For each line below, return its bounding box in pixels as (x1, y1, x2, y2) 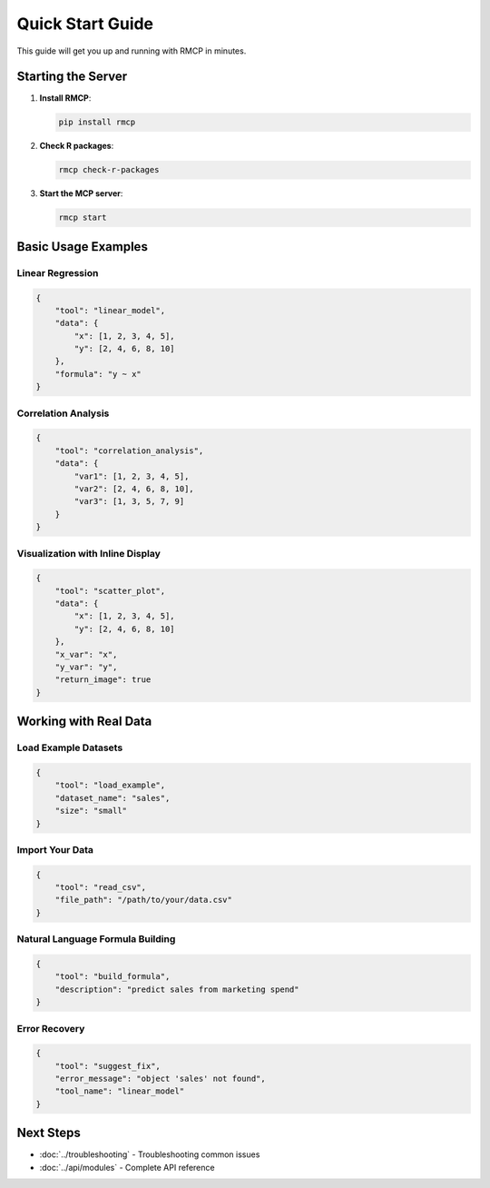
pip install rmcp (58, 117, 136, 127)
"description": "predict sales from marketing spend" (54, 984, 299, 995)
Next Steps (16, 1125, 81, 1141)
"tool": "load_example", (54, 780, 166, 790)
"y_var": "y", (54, 662, 118, 672)
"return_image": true (54, 675, 152, 685)
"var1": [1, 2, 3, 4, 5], (73, 470, 190, 481)
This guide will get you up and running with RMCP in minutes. (16, 45, 247, 56)
